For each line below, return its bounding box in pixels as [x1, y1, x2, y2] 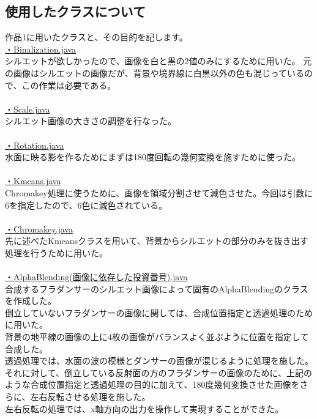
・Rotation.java [5, 138, 64, 151]
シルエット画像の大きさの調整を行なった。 [5, 114, 176, 127]
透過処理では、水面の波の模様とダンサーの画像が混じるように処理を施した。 [5, 354, 313, 367]
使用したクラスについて [5, 2, 146, 21]
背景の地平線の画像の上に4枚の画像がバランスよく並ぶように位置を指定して [5, 330, 309, 343]
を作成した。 [5, 294, 56, 307]
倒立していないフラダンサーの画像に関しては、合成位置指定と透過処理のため [5, 306, 313, 319]
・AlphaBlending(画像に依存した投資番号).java [5, 270, 188, 283]
